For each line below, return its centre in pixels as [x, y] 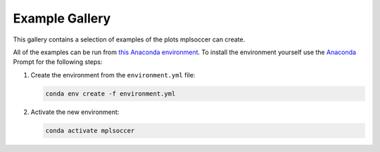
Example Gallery [62, 18]
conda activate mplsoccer [90, 131]
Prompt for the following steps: [58, 62]
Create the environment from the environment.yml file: [113, 75]
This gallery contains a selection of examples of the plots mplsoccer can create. [129, 39]
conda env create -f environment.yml [110, 94]
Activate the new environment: [75, 112]
